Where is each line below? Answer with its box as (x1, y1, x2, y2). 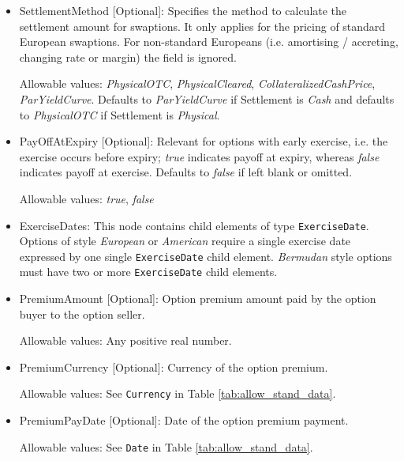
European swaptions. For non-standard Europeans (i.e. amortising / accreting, (19, 33, 398, 50)
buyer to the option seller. (19, 305, 145, 322)
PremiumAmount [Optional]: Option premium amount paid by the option (19, 290, 376, 307)
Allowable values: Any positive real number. (19, 332, 232, 349)
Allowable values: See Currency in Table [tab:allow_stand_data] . (19, 385, 336, 402)
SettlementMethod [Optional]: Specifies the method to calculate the (19, 2, 347, 18)
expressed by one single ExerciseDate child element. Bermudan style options (19, 248, 392, 264)
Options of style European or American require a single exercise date (19, 232, 351, 249)
